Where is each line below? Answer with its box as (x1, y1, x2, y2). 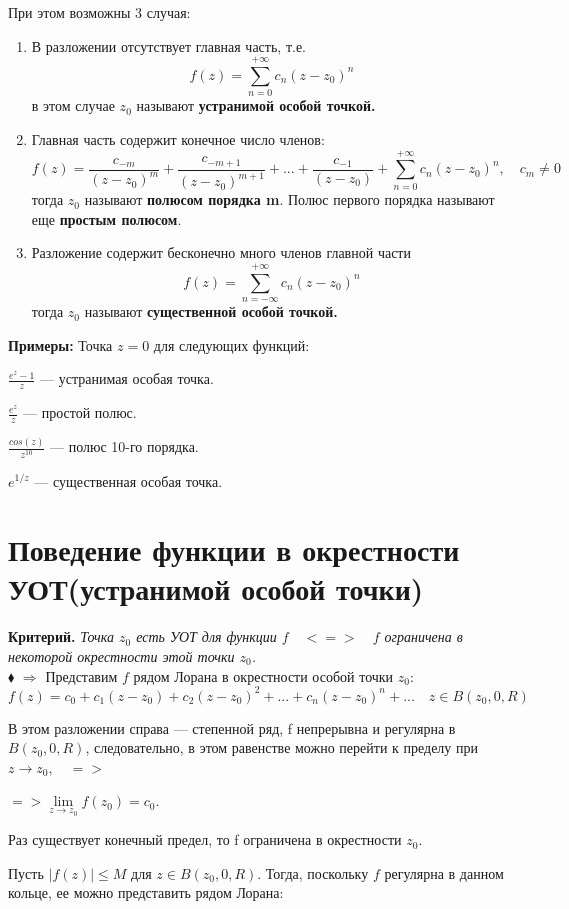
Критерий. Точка (8, 626, 114, 647)
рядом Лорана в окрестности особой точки (133, 665, 394, 686)
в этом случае (31, 95, 115, 116)
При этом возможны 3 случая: (8, 2, 191, 22)
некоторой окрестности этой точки (8, 646, 235, 666)
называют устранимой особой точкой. (136, 95, 376, 116)
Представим (45, 665, 118, 686)
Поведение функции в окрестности (8, 529, 460, 570)
